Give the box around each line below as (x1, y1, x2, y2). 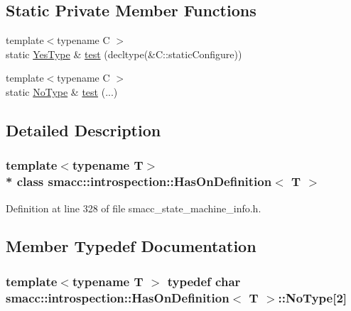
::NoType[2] (278, 288, 347, 306)
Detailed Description (6, 119, 161, 141)
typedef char (167, 272, 241, 290)
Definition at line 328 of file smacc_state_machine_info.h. (6, 200, 261, 215)
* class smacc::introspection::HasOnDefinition (6, 173, 272, 190)
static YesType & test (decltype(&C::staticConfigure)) (6, 46, 242, 61)
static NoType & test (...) (6, 84, 118, 99)
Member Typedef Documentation (6, 235, 256, 257)
